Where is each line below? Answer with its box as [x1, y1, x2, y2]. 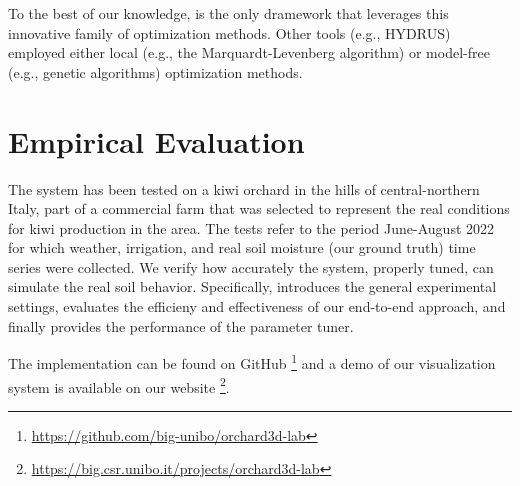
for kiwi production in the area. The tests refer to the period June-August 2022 [8, 217, 495, 238]
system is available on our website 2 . [8, 373, 230, 397]
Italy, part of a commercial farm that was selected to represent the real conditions [8, 198, 510, 219]
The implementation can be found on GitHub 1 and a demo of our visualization [8, 350, 496, 373]
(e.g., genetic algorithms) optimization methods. [8, 61, 303, 82]
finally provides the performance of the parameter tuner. [8, 315, 354, 336]
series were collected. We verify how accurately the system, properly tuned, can [8, 256, 494, 277]
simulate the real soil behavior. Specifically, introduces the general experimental [8, 276, 497, 297]
